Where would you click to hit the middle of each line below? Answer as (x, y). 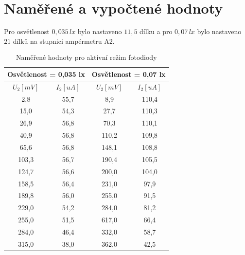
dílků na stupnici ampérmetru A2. (64, 41)
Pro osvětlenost (27, 31)
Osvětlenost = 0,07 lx (129, 74)
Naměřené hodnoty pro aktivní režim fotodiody (87, 57)
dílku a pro (156, 31)
